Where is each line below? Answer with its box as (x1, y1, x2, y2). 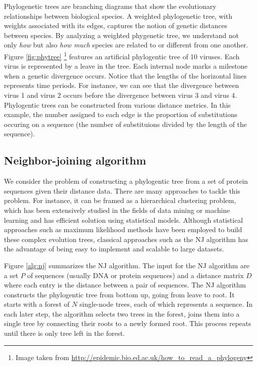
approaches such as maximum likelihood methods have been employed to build (4, 224, 242, 235)
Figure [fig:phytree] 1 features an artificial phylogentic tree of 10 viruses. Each (4, 49, 240, 61)
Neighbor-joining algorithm (4, 153, 146, 168)
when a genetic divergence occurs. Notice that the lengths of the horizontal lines (4, 70, 247, 81)
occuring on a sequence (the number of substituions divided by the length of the (4, 119, 247, 129)
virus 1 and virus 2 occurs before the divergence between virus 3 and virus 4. (4, 90, 237, 100)
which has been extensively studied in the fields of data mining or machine (4, 204, 230, 215)
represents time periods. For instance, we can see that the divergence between (4, 80, 239, 90)
